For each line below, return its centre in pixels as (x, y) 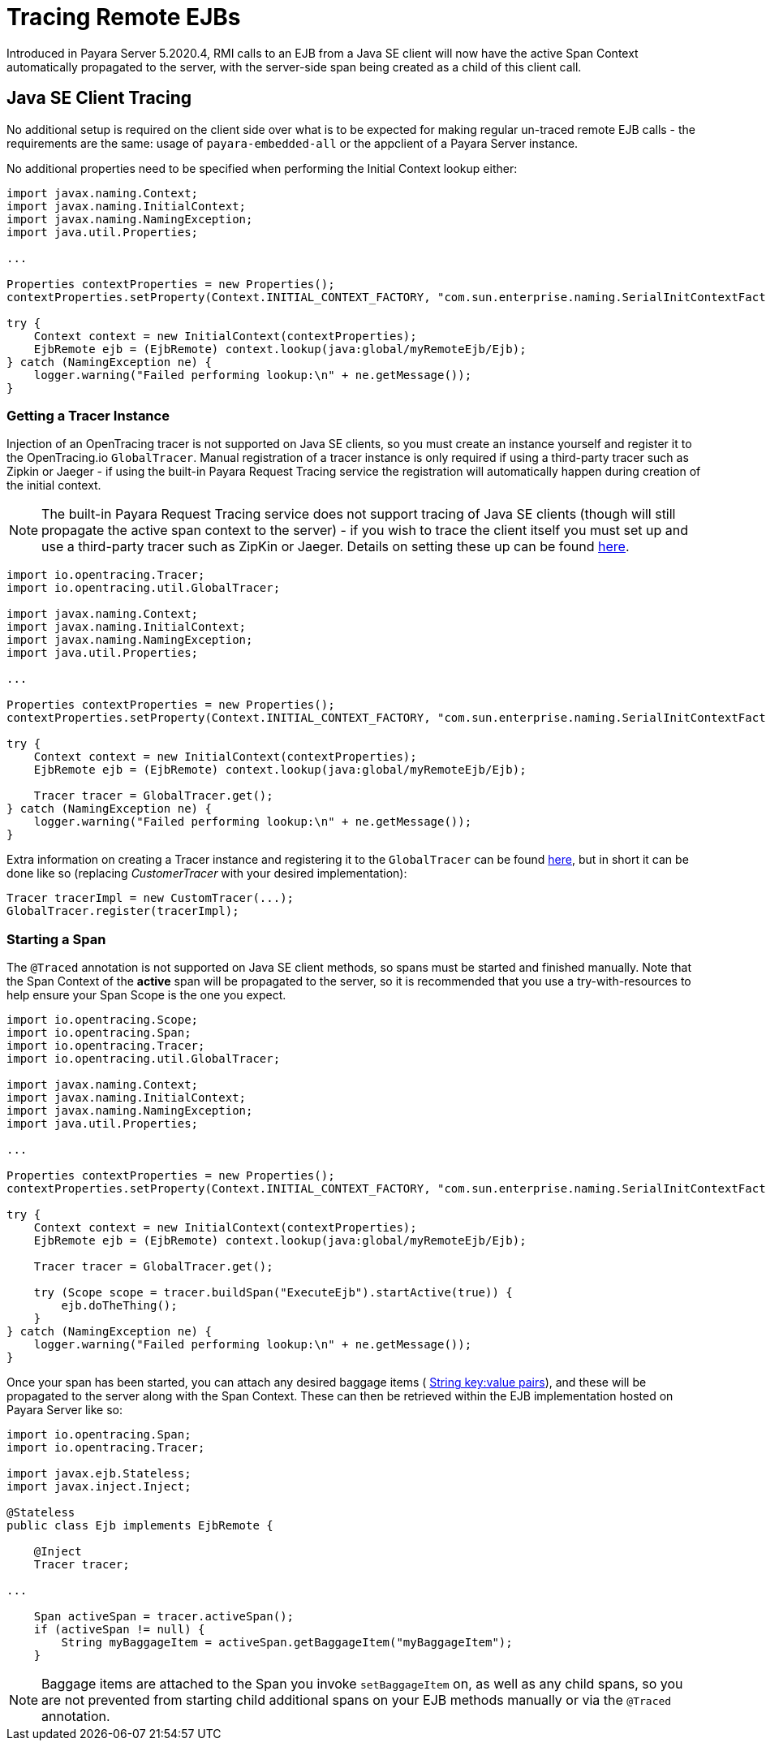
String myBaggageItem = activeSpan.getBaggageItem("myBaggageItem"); (287, 1643)
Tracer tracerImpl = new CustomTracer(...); (151, 898)
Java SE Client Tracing (99, 98)
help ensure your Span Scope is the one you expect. (146, 995)
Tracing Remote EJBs (124, 17)
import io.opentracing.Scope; (103, 1020)
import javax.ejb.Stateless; (99, 1474)
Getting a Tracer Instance (88, 415)
